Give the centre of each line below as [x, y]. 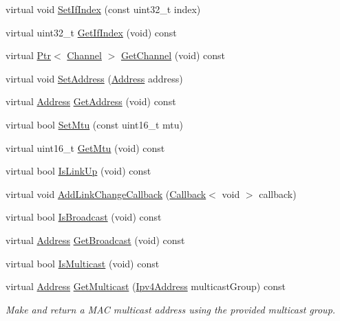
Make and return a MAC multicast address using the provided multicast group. [171, 309]
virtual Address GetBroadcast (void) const [95, 240]
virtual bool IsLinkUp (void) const [78, 171]
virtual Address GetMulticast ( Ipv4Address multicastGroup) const [146, 286]
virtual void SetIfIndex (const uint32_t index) [103, 9]
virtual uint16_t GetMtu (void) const [85, 147]
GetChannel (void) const [173, 55]
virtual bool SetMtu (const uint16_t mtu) [95, 124]
